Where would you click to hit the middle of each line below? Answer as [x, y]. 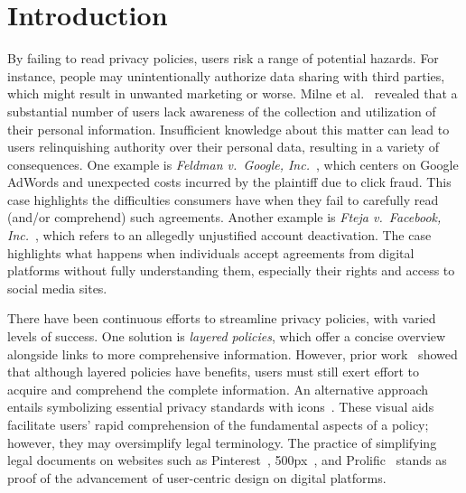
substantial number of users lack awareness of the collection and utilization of [222, 111]
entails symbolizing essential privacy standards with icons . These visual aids [221, 407]
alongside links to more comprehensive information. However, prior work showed [233, 353]
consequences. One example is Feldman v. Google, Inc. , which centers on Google [233, 164]
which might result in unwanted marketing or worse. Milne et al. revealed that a [233, 93]
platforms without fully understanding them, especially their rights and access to [231, 270]
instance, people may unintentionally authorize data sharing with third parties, [226, 75]
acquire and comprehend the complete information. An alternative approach [218, 389]
